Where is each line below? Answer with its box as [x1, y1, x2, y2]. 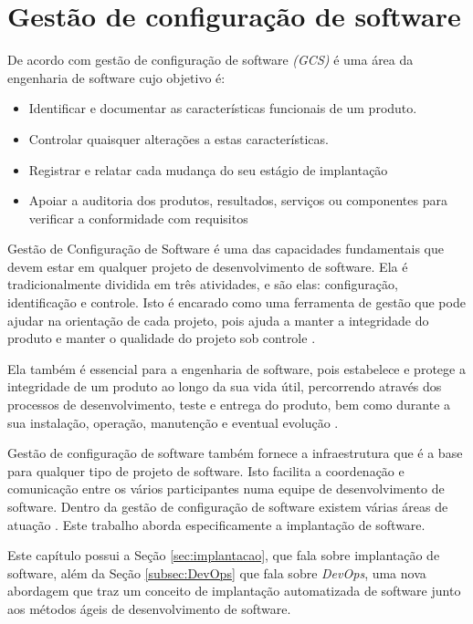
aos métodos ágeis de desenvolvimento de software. [7, 598, 291, 618]
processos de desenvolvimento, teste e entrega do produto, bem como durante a [7, 395, 451, 414]
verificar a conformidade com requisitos [28, 208, 248, 227]
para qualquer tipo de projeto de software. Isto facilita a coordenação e [7, 461, 405, 480]
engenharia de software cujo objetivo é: [7, 68, 226, 87]
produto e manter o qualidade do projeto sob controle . [7, 328, 316, 348]
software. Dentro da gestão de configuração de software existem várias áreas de [7, 497, 448, 515]
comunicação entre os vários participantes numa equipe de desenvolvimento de [7, 479, 445, 498]
